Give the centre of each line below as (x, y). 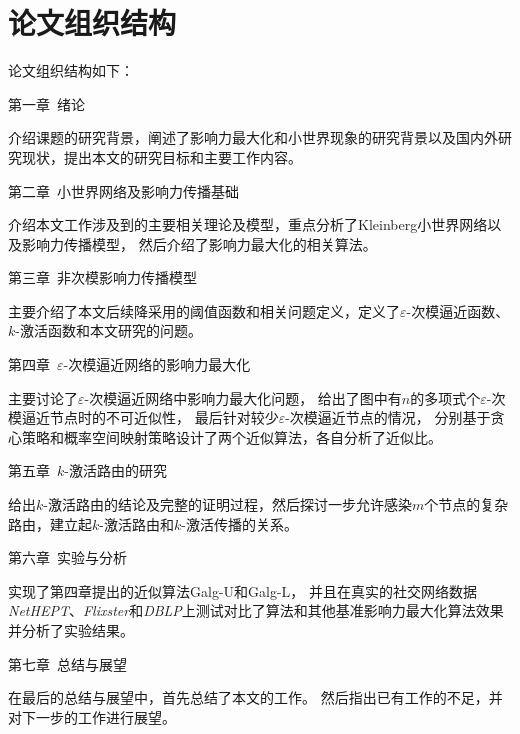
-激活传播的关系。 (239, 523)
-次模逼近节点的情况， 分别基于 (388, 417)
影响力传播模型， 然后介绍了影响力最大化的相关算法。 (199, 243)
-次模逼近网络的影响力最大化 (157, 364)
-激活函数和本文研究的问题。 (108, 330)
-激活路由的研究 (115, 470)
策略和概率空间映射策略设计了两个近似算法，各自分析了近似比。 (231, 436)
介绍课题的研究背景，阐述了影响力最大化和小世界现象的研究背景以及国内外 (253, 137)
